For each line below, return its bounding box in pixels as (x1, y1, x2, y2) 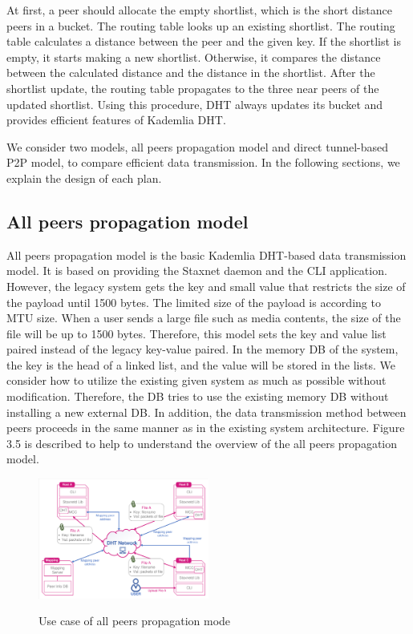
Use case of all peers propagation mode (38, 612, 231, 629)
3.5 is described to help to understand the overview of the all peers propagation (6, 434, 398, 451)
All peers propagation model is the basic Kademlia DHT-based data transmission (6, 246, 407, 263)
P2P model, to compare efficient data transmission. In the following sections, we (6, 154, 400, 171)
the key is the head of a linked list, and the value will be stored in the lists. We (6, 356, 395, 373)
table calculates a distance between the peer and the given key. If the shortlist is (6, 33, 401, 50)
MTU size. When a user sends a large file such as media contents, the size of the (6, 309, 401, 326)
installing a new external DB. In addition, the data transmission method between (6, 403, 407, 420)
